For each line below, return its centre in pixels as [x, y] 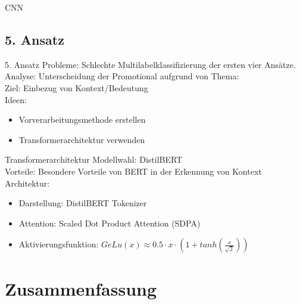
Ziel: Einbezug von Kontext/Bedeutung [76, 87]
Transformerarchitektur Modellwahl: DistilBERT [94, 159]
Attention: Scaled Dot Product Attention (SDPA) [110, 223]
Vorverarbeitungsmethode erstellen [82, 120]
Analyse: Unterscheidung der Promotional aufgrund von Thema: [122, 76]
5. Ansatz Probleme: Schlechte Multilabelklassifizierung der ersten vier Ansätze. [150, 64]
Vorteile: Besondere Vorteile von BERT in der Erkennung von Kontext [133, 171]
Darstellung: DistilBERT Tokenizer [83, 203]
